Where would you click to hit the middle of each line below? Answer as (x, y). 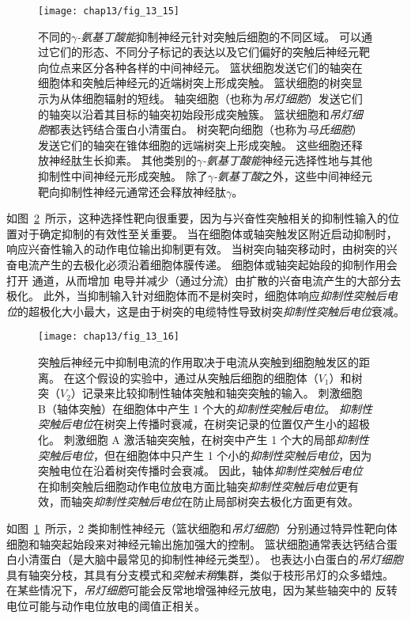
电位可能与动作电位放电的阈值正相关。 (106, 605)
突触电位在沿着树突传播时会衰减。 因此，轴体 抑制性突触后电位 (200, 471)
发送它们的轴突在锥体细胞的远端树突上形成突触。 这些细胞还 (195, 144)
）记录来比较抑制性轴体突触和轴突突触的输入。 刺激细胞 (217, 393)
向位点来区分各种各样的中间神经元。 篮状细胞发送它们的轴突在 (200, 67)
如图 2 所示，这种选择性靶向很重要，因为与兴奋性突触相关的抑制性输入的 (197, 218)
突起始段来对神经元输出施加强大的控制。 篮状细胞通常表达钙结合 (218, 543)
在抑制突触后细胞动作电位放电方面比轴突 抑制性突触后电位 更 (193, 486)
